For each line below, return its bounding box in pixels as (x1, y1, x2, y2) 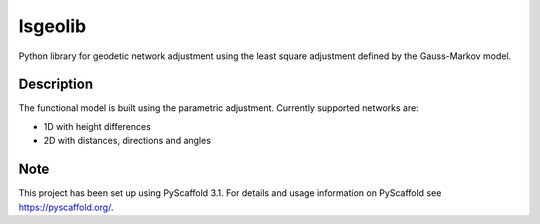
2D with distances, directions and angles (43, 135, 212, 147)
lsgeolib (18, 15, 87, 37)
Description (18, 76, 94, 93)
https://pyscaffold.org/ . (18, 201, 114, 213)
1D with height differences (43, 120, 152, 132)
